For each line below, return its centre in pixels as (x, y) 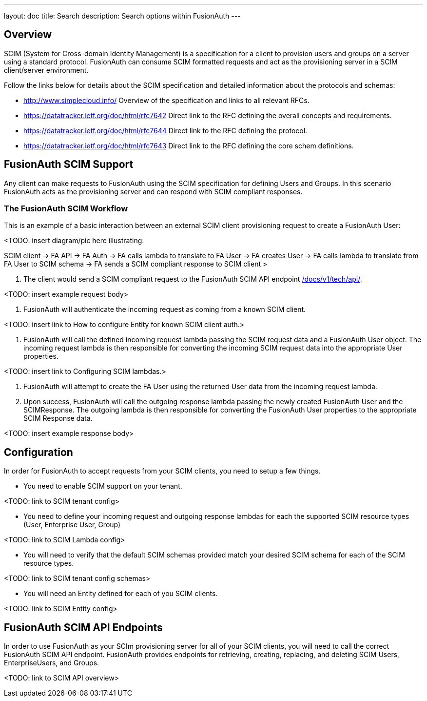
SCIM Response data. (58, 418)
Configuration (39, 452)
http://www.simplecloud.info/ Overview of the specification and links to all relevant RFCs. (166, 100)
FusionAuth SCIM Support (69, 165)
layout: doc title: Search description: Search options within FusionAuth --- (122, 16)
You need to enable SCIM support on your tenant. (103, 486)
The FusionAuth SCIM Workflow (66, 209)
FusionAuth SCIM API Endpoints (83, 627)
